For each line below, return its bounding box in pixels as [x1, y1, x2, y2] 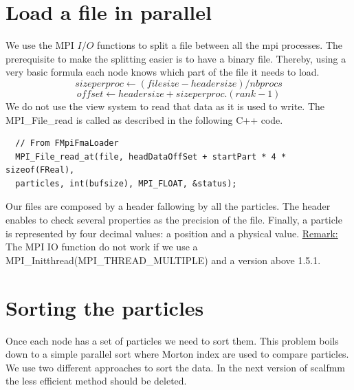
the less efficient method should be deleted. [5, 373, 187, 388]
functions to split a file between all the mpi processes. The [97, 38, 343, 52]
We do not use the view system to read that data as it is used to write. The [5, 98, 325, 113]
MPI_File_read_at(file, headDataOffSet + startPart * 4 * [15, 151, 287, 162]
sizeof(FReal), [5, 165, 75, 175]
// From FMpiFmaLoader [15, 138, 119, 149]
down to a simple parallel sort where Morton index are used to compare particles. [5, 347, 349, 361]
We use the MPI [5, 38, 74, 52]
